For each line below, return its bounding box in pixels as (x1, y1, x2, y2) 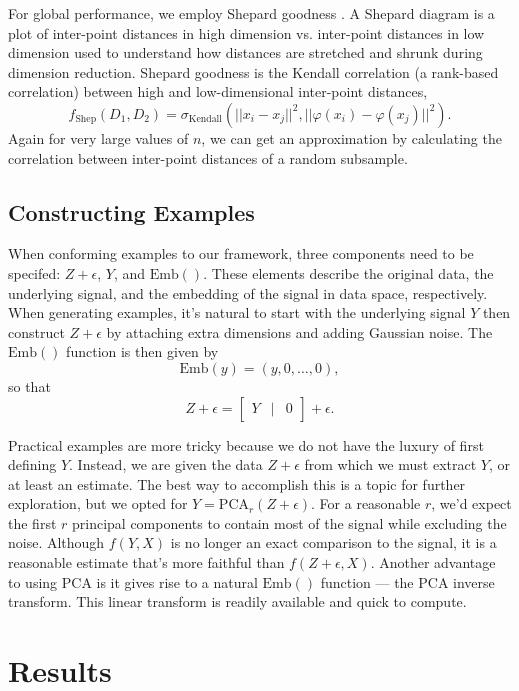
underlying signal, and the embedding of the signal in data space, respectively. (8, 282, 488, 303)
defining (8, 454, 57, 475)
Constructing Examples (8, 196, 255, 227)
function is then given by (66, 341, 219, 362)
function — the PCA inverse (320, 571, 495, 592)
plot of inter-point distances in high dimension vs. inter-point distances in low (8, 22, 485, 43)
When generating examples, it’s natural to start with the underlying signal (8, 302, 466, 323)
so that (8, 375, 51, 396)
